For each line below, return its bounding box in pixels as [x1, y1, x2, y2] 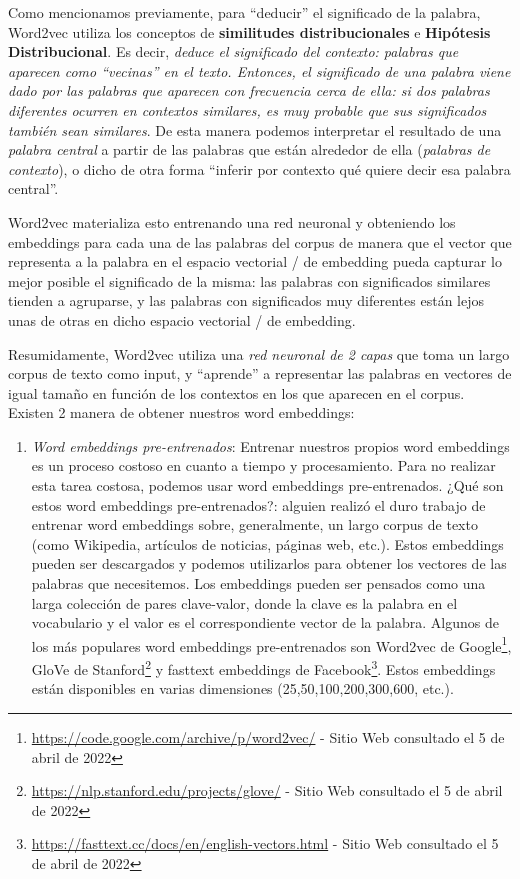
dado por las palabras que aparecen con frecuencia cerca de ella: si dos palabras [8, 80, 490, 101]
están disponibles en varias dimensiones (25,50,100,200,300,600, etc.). [31, 678, 454, 699]
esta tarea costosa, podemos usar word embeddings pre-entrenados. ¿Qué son [31, 475, 504, 496]
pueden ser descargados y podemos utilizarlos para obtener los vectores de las [31, 553, 507, 574]
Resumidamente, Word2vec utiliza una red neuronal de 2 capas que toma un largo [8, 343, 510, 364]
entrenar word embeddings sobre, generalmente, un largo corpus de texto [31, 514, 478, 535]
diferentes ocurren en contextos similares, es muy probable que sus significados [8, 99, 487, 120]
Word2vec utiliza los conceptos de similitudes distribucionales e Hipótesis [8, 21, 491, 42]
